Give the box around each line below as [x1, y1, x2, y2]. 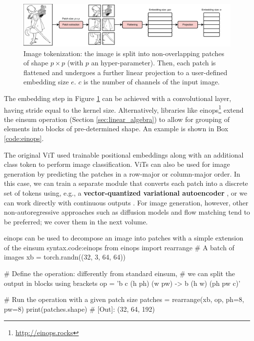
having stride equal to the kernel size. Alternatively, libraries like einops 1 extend [4, 103, 244, 115]
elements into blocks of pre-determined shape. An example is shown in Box [4, 123, 229, 134]
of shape [23, 58, 48, 68]
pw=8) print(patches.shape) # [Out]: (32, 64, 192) [4, 303, 155, 314]
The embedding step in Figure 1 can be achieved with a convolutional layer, [4, 93, 232, 103]
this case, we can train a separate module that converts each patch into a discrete [4, 178, 248, 188]
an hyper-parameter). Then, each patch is [91, 58, 216, 68]
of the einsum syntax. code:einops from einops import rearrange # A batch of [4, 242, 234, 252]
